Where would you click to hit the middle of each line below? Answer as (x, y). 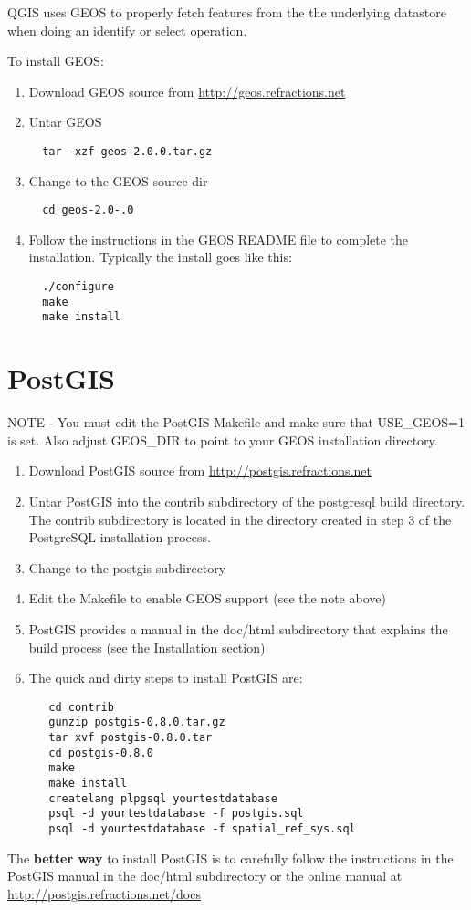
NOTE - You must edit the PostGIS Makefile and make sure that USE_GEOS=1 (236, 422)
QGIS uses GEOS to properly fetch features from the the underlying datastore (227, 12)
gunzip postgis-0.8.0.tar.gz (137, 722)
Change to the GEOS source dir (118, 180)
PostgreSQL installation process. (120, 537)
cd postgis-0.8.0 (101, 753)
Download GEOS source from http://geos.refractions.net (187, 91)
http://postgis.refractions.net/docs (104, 893)
